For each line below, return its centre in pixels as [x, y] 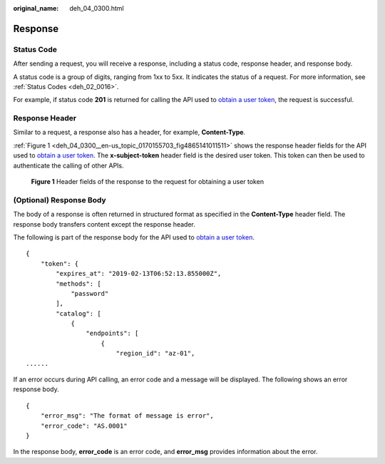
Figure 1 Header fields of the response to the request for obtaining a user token [147, 182]
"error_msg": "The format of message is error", [127, 416]
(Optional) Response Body [60, 200]
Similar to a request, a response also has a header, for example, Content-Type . [129, 133]
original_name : [36, 8]
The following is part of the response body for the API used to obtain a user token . [134, 237]
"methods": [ [78, 284]
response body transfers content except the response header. [104, 224]
